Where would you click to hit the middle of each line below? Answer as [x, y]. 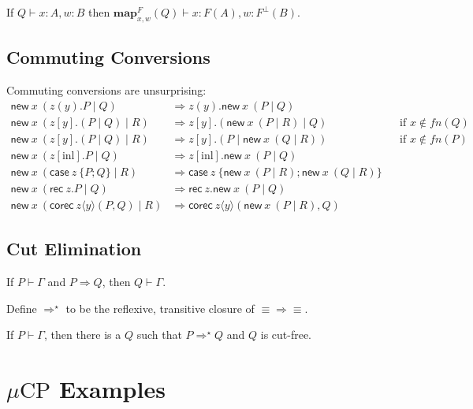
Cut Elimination [74, 249]
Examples [112, 388]
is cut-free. [286, 335]
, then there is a [82, 335]
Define [22, 308]
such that [159, 335]
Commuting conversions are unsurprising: [106, 90]
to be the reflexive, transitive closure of [160, 308]
